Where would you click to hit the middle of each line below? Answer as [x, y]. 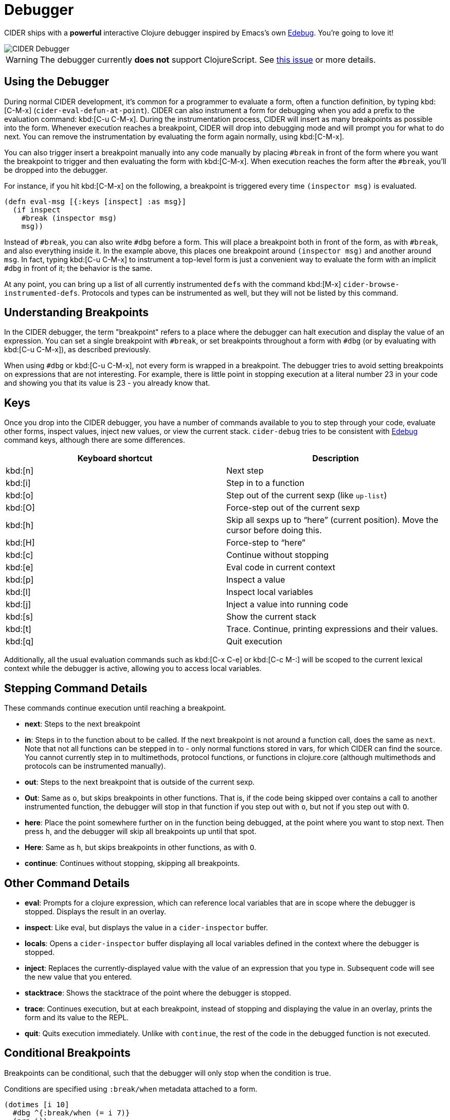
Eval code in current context [281, 567]
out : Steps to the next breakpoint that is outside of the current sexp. [140, 782]
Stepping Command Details [76, 688]
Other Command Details [67, 883]
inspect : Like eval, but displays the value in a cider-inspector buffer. [147, 927]
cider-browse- [371, 284]
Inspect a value [256, 580]
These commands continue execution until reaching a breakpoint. [115, 708]
